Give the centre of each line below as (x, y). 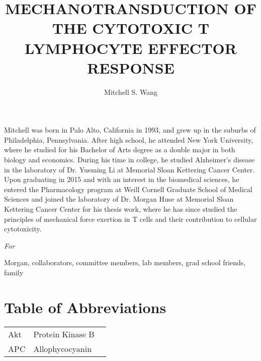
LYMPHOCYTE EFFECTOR (131, 48)
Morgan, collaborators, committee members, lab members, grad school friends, (125, 262)
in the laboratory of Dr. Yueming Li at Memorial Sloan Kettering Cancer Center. (129, 169)
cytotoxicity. (23, 229)
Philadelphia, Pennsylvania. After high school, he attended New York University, (129, 139)
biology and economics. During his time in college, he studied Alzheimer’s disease (129, 160)
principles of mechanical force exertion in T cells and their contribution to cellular (130, 219)
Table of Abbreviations (85, 307)
